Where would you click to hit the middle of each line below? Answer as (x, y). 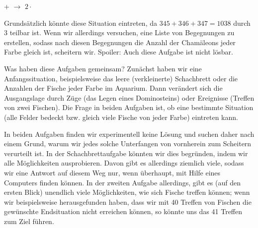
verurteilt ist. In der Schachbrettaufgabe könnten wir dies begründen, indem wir (126, 153)
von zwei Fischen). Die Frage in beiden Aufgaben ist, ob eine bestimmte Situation (129, 107)
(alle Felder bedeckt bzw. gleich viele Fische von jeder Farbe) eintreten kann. (121, 117)
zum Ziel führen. (29, 221)
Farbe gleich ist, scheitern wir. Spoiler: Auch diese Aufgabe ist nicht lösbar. (119, 52)
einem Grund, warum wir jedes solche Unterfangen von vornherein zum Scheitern (128, 143)
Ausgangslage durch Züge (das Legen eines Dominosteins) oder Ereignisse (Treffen (129, 97)
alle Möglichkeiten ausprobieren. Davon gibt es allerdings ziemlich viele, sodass (124, 163)
